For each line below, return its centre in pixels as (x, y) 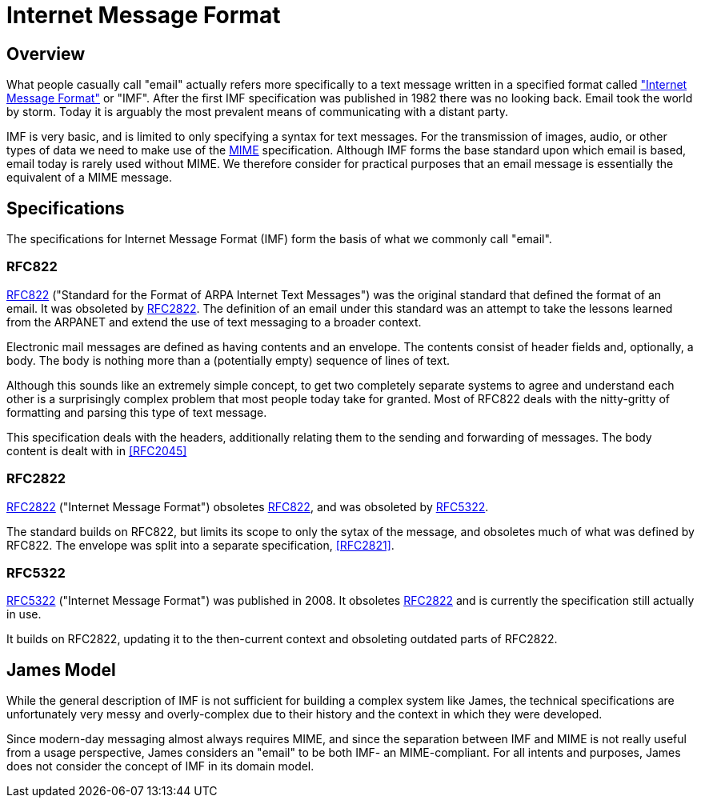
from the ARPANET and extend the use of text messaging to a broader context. (214, 322)
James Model (61, 670)
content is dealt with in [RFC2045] (97, 450)
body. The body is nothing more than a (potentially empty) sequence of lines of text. (228, 360)
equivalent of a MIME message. (89, 178)
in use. (24, 614)
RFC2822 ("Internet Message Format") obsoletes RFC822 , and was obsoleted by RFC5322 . (248, 506)
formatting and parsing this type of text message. (137, 412)
